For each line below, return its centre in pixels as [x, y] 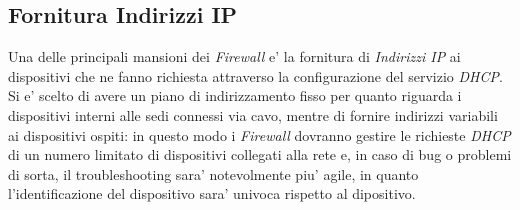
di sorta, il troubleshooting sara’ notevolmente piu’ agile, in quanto [213, 173]
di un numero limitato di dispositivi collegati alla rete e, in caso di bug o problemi [260, 154]
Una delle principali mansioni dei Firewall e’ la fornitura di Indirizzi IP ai [234, 56]
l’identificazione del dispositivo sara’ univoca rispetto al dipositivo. [212, 193]
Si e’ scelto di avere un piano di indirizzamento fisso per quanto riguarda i [235, 95]
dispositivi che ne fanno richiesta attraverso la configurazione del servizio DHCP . [255, 75]
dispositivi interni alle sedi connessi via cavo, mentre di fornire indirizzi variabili [253, 114]
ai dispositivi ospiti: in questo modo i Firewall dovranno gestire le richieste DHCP [259, 134]
